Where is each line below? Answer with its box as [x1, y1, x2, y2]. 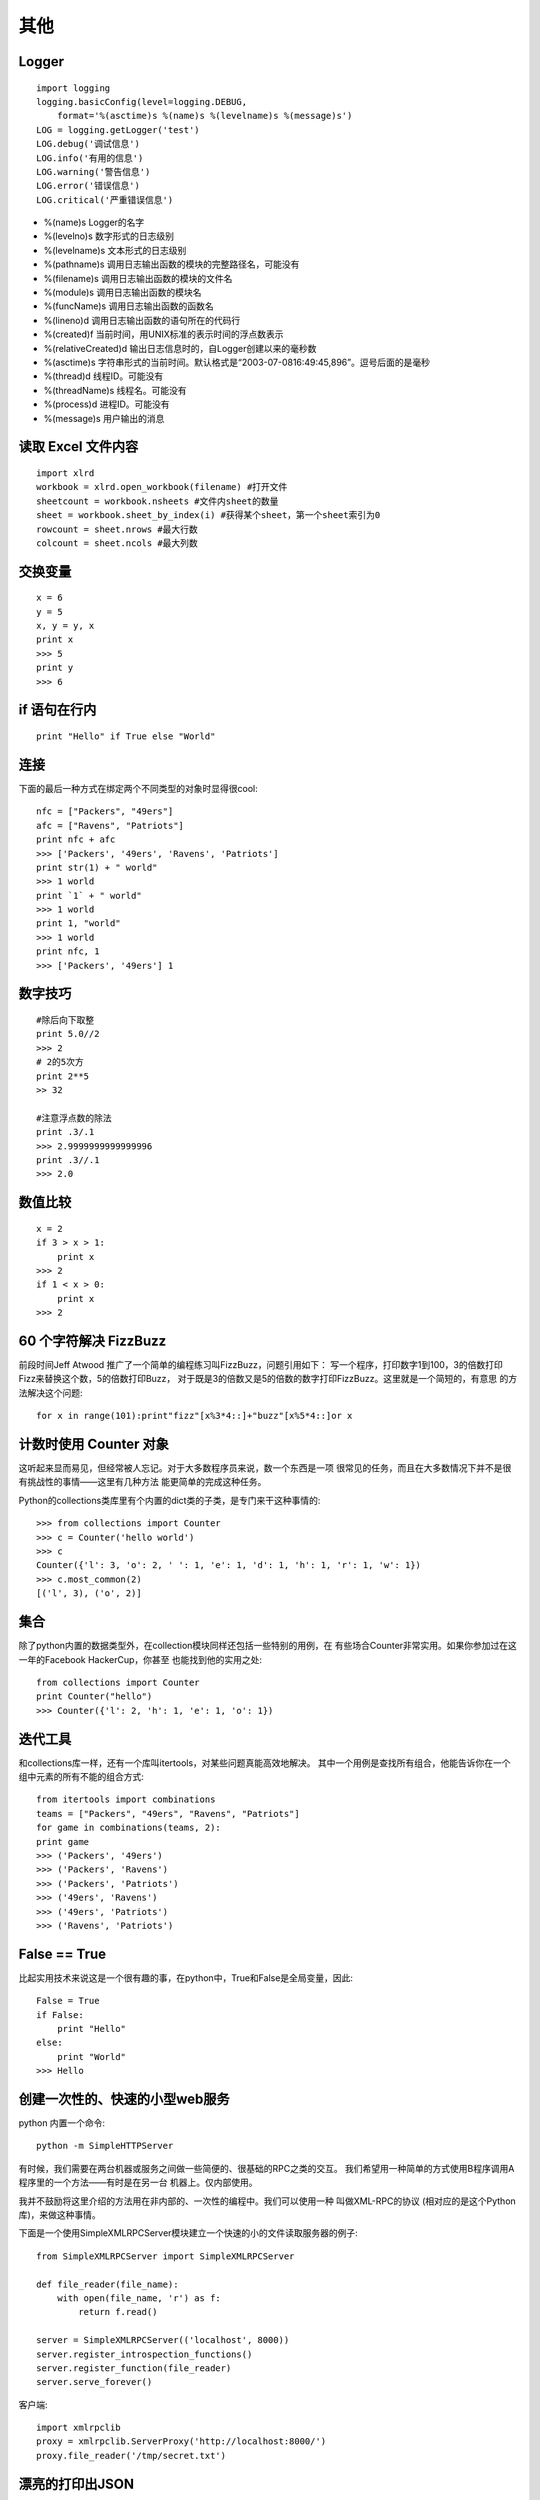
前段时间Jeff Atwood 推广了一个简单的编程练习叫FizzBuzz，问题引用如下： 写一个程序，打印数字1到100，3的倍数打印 [18, 1359, 504, 1371]
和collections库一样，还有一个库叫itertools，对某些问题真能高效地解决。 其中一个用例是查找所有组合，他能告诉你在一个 [18, 1756, 511, 1769]
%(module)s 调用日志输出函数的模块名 [43, 286, 202, 299]
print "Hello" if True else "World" [36, 731, 216, 742]
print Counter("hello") [36, 1691, 153, 1702]
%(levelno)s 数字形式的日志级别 [43, 230, 175, 242]
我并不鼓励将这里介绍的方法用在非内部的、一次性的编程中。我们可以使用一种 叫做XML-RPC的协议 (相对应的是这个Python [18, 2195, 517, 2207]
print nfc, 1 [36, 946, 100, 957]
